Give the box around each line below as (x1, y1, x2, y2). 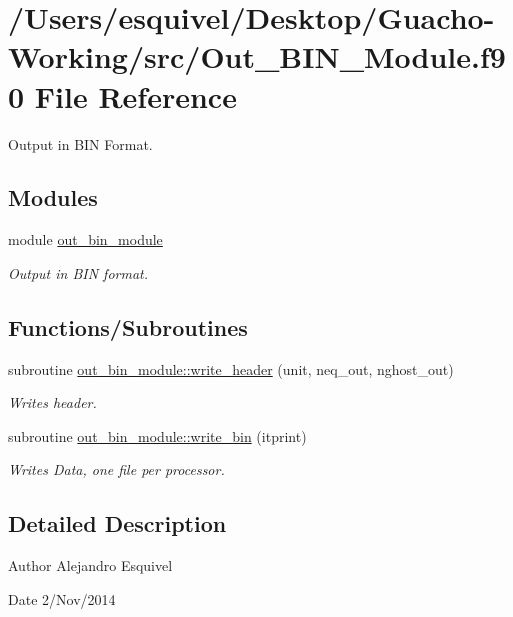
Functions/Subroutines (8, 311, 248, 342)
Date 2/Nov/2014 (8, 588, 116, 609)
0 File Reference (8, 75, 237, 116)
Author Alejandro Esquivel (8, 555, 173, 576)
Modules (8, 182, 98, 213)
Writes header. (8, 392, 97, 413)
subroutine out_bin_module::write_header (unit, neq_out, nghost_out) (8, 358, 454, 379)
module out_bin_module (8, 229, 163, 250)
